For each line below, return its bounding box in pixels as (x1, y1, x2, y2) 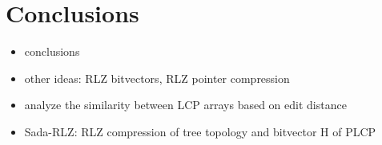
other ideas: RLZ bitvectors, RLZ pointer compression (24, 69, 290, 86)
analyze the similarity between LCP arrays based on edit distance (24, 96, 347, 113)
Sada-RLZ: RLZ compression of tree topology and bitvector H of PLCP (24, 123, 376, 139)
